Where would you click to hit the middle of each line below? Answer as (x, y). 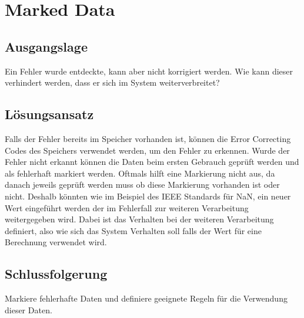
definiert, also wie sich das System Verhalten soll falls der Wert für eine (133, 230)
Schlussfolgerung (56, 274)
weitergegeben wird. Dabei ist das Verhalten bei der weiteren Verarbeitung (139, 219)
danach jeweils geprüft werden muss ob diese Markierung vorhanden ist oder (142, 185)
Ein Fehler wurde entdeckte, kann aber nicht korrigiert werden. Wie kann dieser (149, 71)
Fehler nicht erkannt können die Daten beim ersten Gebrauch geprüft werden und (152, 162)
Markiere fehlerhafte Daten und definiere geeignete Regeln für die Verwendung (146, 298)
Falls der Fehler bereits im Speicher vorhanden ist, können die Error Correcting (148, 138)
